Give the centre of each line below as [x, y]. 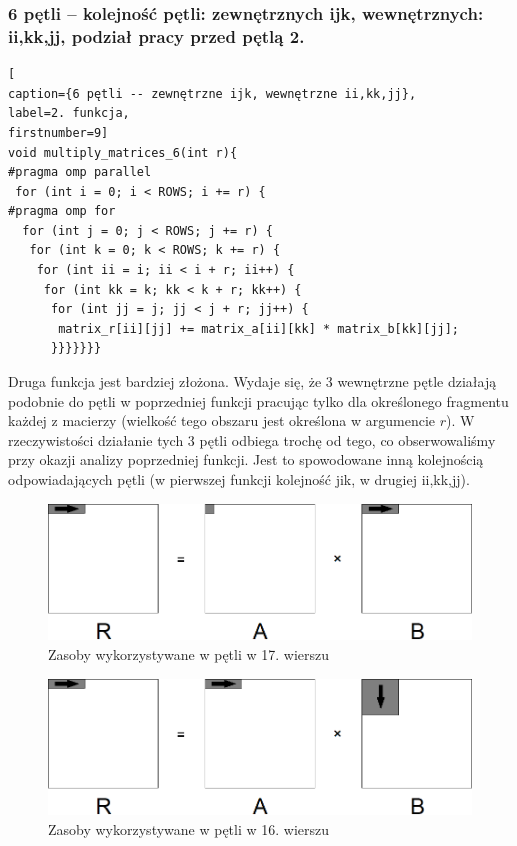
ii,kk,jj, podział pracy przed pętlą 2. [156, 35]
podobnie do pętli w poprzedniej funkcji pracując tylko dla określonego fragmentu [258, 400]
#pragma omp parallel [80, 172]
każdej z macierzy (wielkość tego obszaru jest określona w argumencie [221, 420]
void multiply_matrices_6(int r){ [123, 152]
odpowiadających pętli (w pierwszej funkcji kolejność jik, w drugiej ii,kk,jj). [239, 479]
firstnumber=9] [58, 132]
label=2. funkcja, [69, 113]
